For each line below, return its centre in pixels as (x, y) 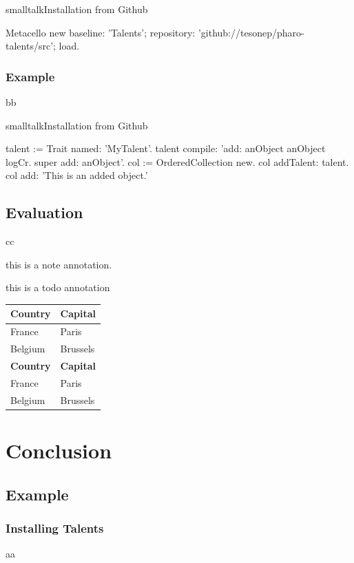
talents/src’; (31, 46)
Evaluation (44, 212)
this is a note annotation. (59, 264)
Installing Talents (55, 528)
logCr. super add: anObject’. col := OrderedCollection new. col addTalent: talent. (177, 161)
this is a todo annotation (58, 287)
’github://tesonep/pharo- (251, 32)
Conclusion (59, 450)
